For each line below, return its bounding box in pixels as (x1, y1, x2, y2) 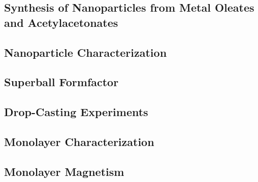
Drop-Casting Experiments (4, 104, 148, 120)
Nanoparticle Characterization (4, 44, 167, 60)
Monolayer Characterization (4, 133, 154, 149)
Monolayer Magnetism (4, 163, 124, 179)
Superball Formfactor (4, 74, 119, 90)
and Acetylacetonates (4, 14, 118, 30)
